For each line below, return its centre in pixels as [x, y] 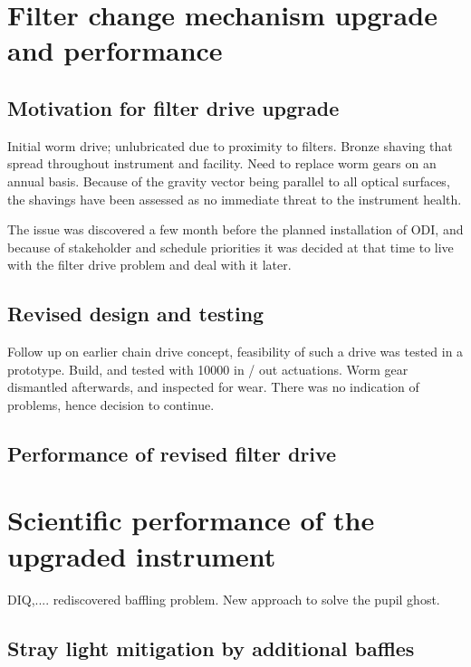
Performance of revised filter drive [172, 453]
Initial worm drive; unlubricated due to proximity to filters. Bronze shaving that [230, 145]
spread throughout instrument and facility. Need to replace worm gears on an [222, 163]
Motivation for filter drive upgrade [173, 107]
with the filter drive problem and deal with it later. [149, 265]
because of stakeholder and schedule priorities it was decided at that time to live [231, 247]
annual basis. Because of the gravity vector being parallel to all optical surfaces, [229, 181]
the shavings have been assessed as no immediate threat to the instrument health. [235, 199]
